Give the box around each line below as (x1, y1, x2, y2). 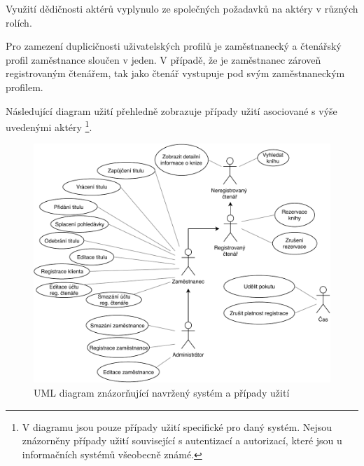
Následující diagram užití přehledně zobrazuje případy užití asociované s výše (6, 103, 337, 118)
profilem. (6, 79, 43, 94)
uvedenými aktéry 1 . (6, 118, 92, 134)
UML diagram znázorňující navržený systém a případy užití (34, 385, 290, 400)
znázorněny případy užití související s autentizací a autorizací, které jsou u (22, 433, 342, 448)
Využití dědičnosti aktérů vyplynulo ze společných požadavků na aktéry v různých (6, 1, 358, 15)
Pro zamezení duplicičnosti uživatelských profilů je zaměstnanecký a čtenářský (6, 39, 342, 53)
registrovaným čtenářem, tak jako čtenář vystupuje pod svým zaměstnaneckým (6, 66, 345, 81)
